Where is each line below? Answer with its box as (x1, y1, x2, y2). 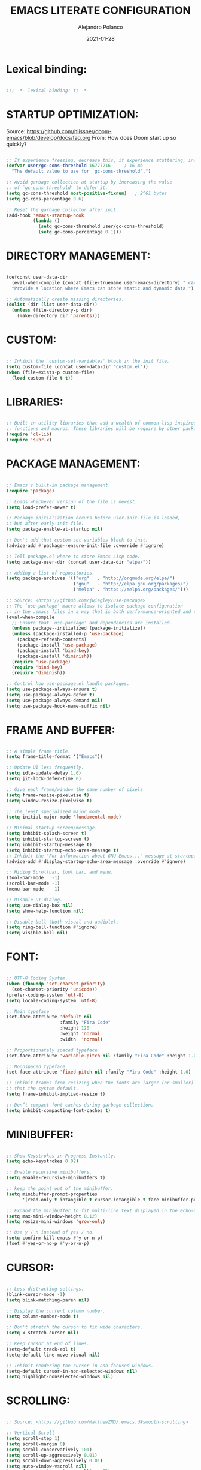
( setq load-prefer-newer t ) (6, 504, 77, 510)
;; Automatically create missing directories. (6, 296, 124, 302)
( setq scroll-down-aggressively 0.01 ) (6, 1458, 103, 1464)
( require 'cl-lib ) (6, 431, 52, 438)
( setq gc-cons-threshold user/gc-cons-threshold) (38, 223, 165, 230)
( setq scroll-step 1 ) (6, 1435, 60, 1441)
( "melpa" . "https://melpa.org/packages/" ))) (72, 587, 188, 593)
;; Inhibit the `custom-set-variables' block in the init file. (6, 358, 170, 364)
